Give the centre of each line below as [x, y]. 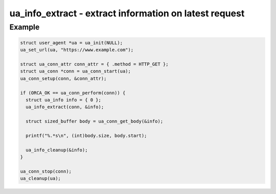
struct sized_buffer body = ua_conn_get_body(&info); [95, 122]
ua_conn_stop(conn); [46, 171]
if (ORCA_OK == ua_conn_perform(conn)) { [73, 93]
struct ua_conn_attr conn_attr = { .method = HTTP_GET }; [94, 64]
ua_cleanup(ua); [41, 178]
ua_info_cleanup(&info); [57, 150]
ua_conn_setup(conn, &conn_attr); [63, 78]
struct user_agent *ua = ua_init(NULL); [71, 43]
